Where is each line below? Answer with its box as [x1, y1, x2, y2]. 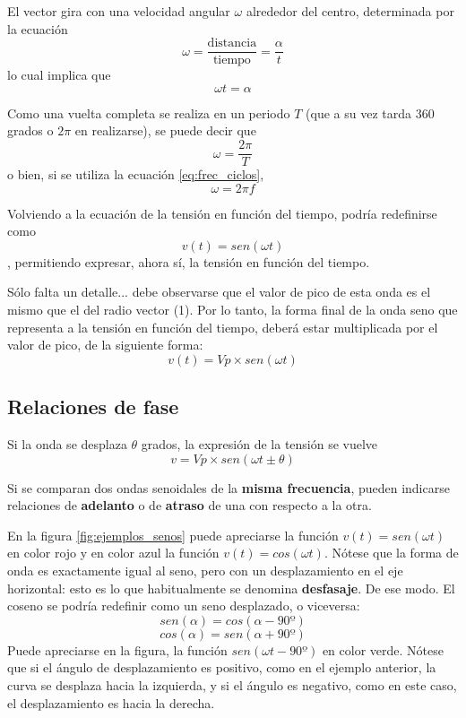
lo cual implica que [7, 65, 111, 84]
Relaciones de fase [7, 393, 179, 420]
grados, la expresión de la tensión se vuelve [141, 435, 378, 454]
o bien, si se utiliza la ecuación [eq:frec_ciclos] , [7, 165, 264, 184]
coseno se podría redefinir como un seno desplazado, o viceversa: [7, 596, 360, 615]
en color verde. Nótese [322, 640, 444, 659]
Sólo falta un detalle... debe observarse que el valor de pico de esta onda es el [7, 282, 431, 301]
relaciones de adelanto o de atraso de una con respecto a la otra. [7, 496, 372, 515]
